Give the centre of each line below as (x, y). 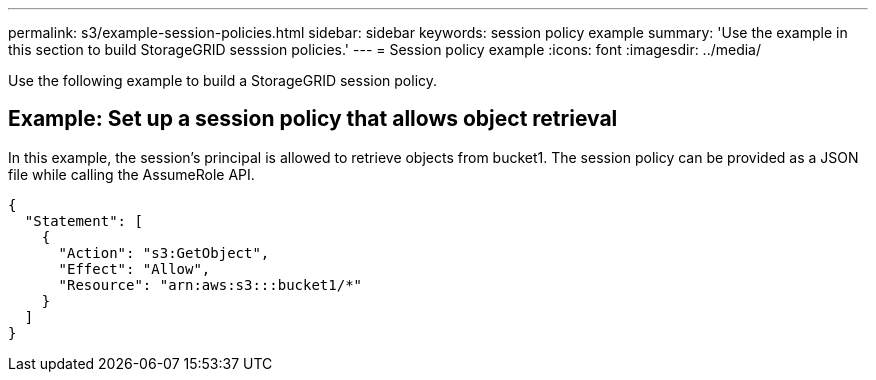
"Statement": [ (83, 220)
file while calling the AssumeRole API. (131, 174)
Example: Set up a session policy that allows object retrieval (313, 119)
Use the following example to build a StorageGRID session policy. (223, 80)
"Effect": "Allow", (134, 268)
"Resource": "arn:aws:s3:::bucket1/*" (210, 284)
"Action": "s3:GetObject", (164, 252)
